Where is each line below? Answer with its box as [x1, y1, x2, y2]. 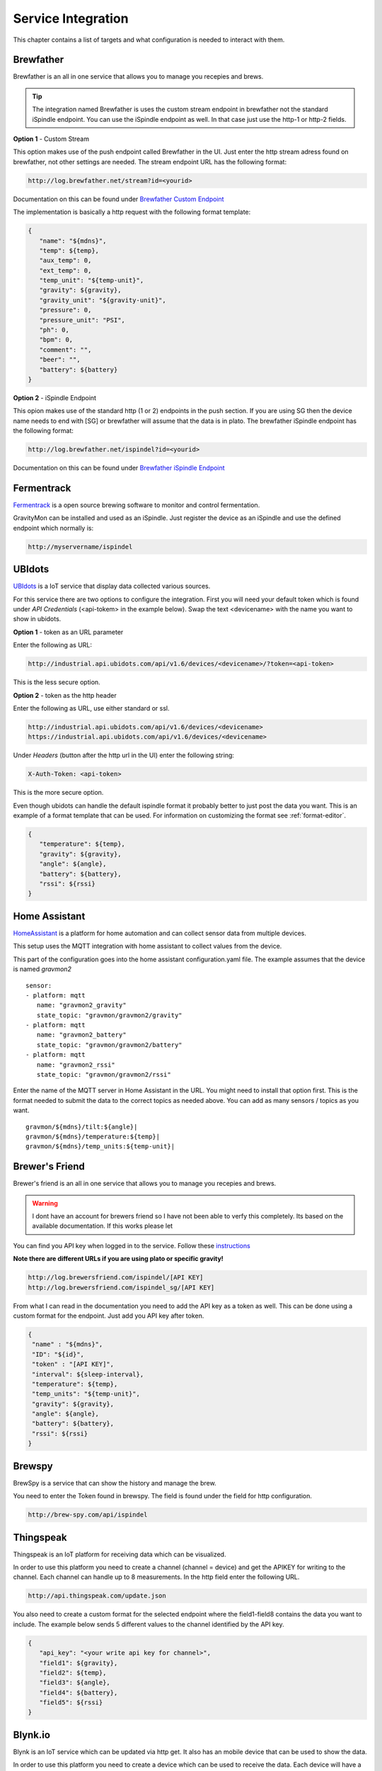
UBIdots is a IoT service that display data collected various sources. [13, 582, 211, 591]
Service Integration [13, 11, 129, 26]
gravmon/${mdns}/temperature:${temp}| [25, 1132, 161, 1141]
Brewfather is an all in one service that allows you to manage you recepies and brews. [13, 72, 264, 81]
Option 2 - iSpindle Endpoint [13, 393, 97, 402]
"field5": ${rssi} [39, 1699, 103, 1707]
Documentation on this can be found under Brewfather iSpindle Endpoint [13, 464, 226, 473]
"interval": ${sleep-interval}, [32, 1370, 144, 1378]
